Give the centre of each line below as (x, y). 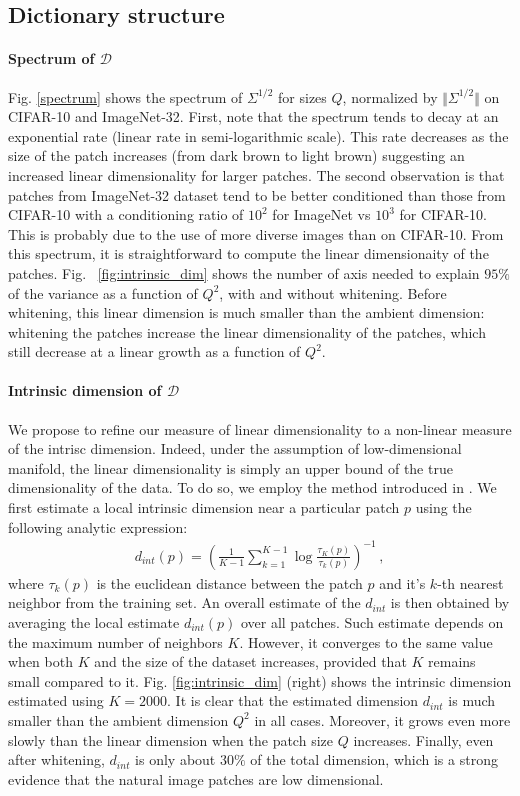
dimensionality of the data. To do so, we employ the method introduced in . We (252, 487)
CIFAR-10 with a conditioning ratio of (126, 214)
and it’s (402, 582)
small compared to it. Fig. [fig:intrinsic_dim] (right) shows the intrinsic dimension (260, 680)
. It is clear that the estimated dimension (293, 700)
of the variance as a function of (103, 292)
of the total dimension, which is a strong (374, 759)
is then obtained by (450, 602)
